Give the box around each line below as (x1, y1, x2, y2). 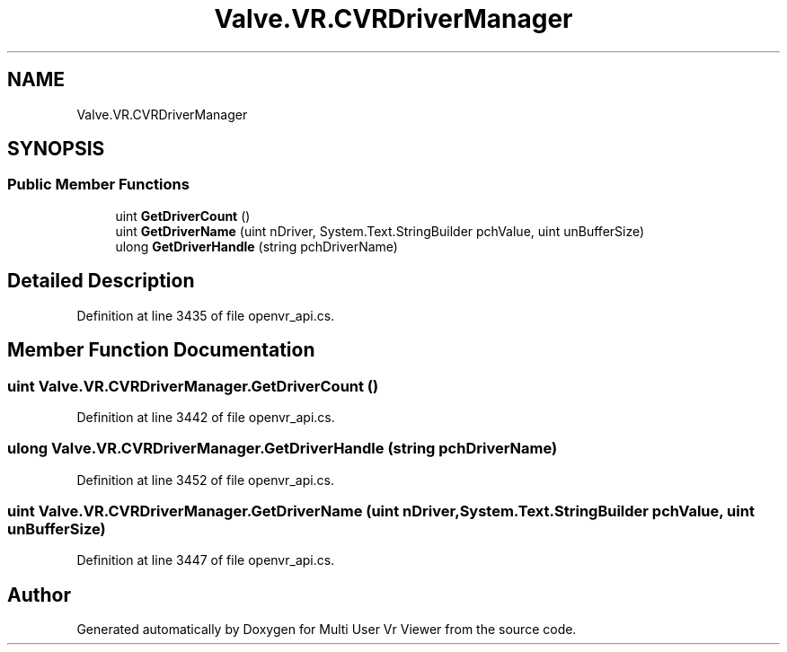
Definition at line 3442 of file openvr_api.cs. (76, 409, 335, 425)
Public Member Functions (7, 175, 190, 194)
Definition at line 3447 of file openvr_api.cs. (76, 552, 335, 568)
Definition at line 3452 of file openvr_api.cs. (76, 471, 335, 488)
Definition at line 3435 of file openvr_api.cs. (76, 307, 335, 323)
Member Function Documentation (7, 339, 315, 362)
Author (7, 583, 71, 606)
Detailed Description (7, 269, 195, 293)
